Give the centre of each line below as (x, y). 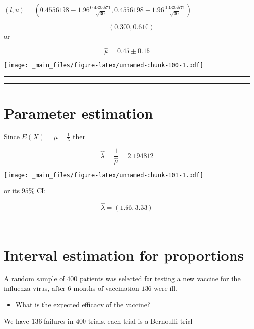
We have (17, 320)
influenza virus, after (35, 288)
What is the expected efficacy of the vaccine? (83, 304)
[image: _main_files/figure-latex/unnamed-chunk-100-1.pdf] (104, 65)
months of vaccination (106, 288)
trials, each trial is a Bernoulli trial (140, 320)
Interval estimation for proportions (124, 255)
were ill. (166, 288)
